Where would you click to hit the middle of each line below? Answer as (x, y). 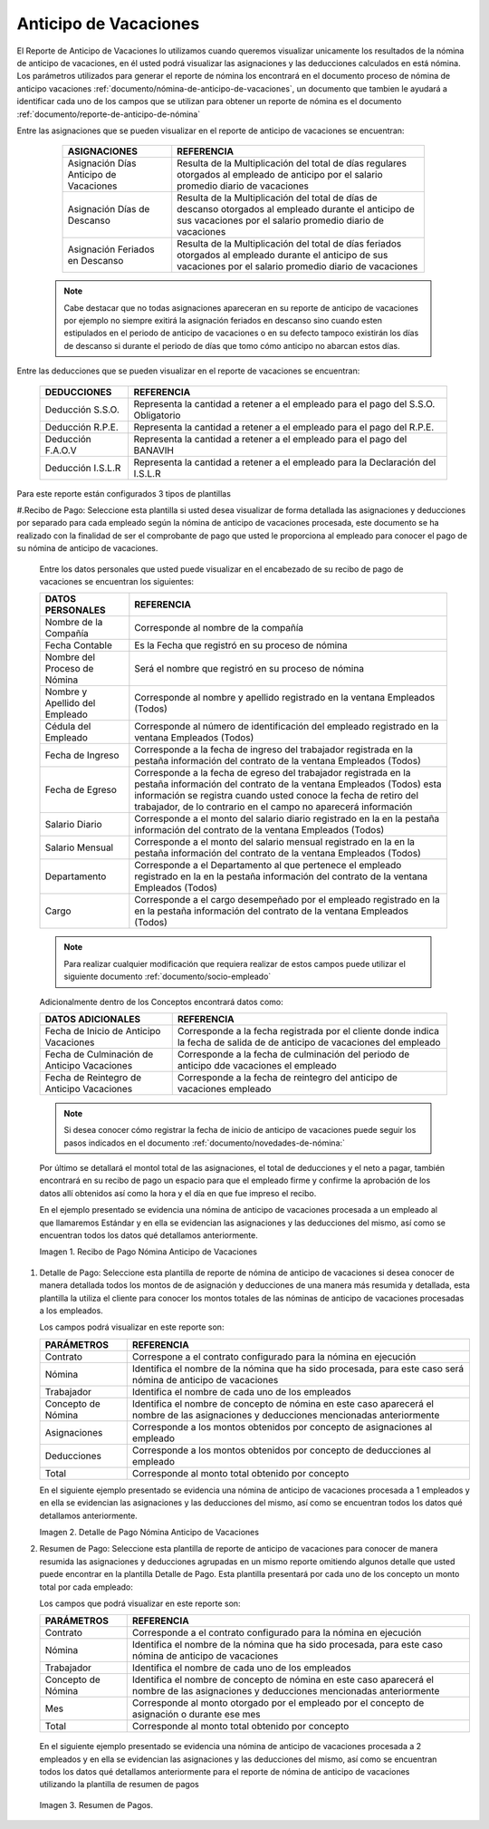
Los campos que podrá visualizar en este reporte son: (140, 1603)
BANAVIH (153, 450)
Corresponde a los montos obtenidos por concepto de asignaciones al (282, 1427)
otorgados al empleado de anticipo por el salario (280, 175)
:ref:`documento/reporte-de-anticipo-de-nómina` (109, 114)
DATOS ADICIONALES (92, 1019)
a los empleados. (71, 1311)
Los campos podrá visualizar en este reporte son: (132, 1327)
